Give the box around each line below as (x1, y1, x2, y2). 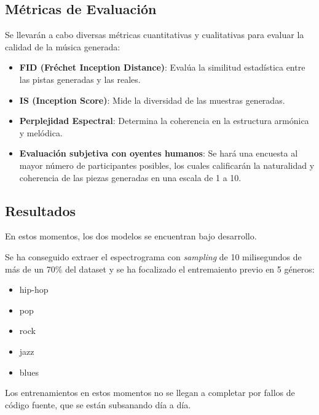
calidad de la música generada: (5, 40, 120, 53)
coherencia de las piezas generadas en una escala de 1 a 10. (19, 171, 242, 184)
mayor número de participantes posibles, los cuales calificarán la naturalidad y (19, 158, 315, 171)
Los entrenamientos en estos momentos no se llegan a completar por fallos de (5, 386, 295, 399)
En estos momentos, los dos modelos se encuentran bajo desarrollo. (5, 230, 257, 242)
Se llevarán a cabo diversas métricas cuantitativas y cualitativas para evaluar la (5, 28, 304, 41)
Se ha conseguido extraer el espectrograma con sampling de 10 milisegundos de (5, 250, 302, 263)
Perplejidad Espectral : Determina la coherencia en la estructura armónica (19, 114, 309, 127)
